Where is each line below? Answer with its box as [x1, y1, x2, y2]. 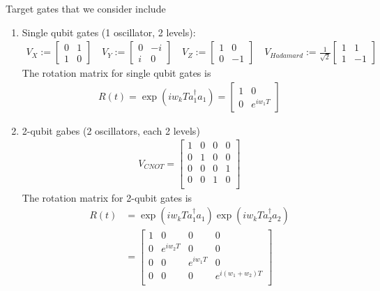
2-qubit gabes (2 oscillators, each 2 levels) [22, 123, 200, 137]
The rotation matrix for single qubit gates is [22, 66, 211, 80]
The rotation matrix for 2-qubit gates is [22, 190, 192, 204]
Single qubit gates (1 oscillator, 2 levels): [22, 24, 196, 39]
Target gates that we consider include [6, 1, 166, 15]
